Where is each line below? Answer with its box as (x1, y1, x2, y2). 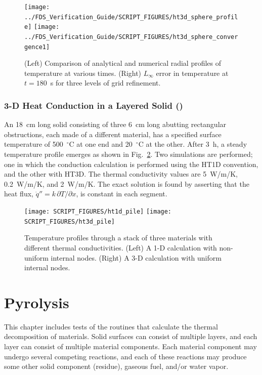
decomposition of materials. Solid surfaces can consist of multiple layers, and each (4, 331, 257, 342)
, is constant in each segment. (76, 188, 167, 199)
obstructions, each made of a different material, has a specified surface (4, 129, 222, 139)
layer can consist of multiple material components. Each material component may (4, 341, 257, 352)
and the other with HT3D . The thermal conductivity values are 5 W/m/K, (4, 169, 238, 179)
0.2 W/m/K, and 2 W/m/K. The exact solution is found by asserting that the (4, 178, 249, 189)
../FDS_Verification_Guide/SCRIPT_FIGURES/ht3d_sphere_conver (24, 33, 238, 40)
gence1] (24, 43, 50, 51)
